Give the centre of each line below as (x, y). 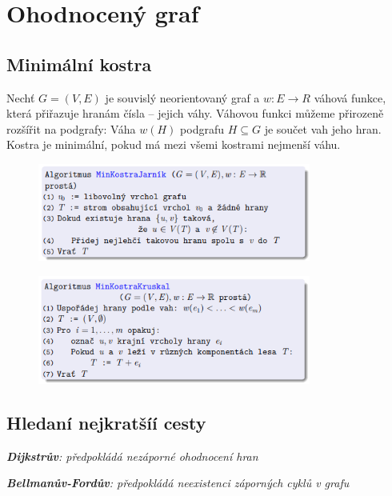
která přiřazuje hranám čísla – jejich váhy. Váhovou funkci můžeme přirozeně (195, 113)
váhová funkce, (350, 97)
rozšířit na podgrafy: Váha (71, 128)
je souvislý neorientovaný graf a (182, 97)
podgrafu (202, 128)
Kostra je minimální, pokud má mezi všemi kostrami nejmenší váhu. (174, 144)
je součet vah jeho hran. (323, 128)
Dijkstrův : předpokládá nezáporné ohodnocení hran (132, 456)
